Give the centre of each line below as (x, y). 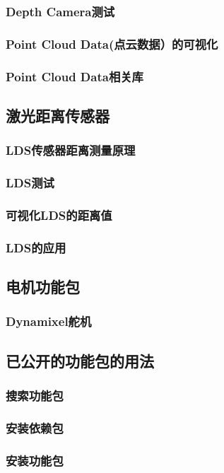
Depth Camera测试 (60, 11)
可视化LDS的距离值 (59, 215)
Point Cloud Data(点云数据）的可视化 (112, 43)
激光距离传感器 (58, 115)
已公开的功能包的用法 (80, 360)
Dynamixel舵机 (49, 321)
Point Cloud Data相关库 (75, 76)
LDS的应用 (36, 247)
